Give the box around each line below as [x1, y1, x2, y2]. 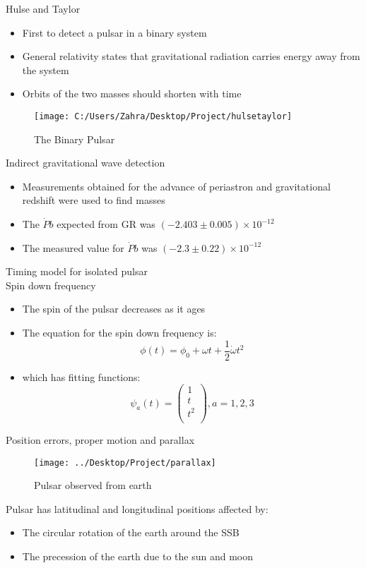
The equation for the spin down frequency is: [22, 325, 217, 339]
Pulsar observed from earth [34, 478, 152, 493]
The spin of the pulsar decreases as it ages [22, 301, 206, 316]
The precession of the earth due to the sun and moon [22, 548, 253, 563]
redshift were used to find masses [22, 193, 165, 207]
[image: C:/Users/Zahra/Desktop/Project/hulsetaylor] [34, 111, 293, 121]
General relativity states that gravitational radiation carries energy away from [22, 49, 360, 64]
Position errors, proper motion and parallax [6, 432, 195, 447]
